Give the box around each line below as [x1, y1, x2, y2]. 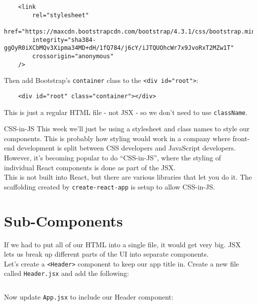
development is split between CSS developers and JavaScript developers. [17, 143, 236, 153]
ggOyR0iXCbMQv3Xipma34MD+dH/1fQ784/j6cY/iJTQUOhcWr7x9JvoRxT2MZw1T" [4, 44, 234, 52]
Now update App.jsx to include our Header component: [4, 292, 173, 302]
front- [232, 133, 250, 143]
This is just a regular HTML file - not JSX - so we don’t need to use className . [4, 107, 248, 117]
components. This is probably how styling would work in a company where [4, 133, 231, 143]
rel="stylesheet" [32, 11, 89, 19]
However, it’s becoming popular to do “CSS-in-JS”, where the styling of [4, 152, 221, 162]
